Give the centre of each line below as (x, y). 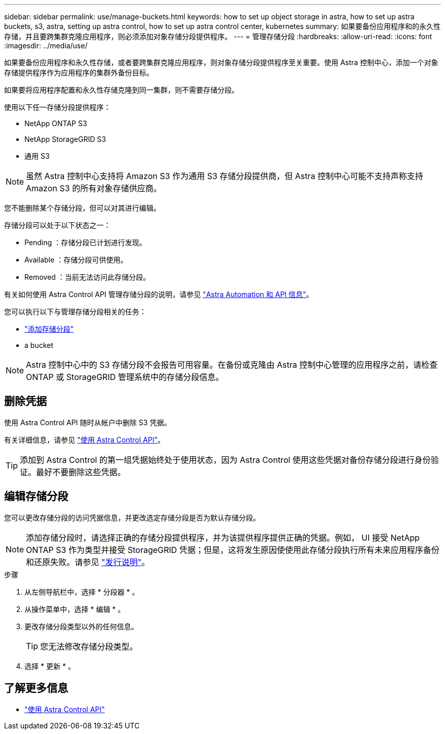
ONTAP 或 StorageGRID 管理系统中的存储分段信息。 (125, 377)
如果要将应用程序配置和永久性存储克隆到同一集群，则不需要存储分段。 (121, 90)
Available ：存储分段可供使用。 (76, 260)
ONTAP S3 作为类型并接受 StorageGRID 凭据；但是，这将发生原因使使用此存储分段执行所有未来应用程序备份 (233, 550)
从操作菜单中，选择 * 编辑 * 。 (75, 609)
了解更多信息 (36, 688)
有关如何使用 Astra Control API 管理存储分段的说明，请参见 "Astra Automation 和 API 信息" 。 (159, 294)
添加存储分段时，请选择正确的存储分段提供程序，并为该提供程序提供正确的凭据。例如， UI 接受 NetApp (223, 537)
